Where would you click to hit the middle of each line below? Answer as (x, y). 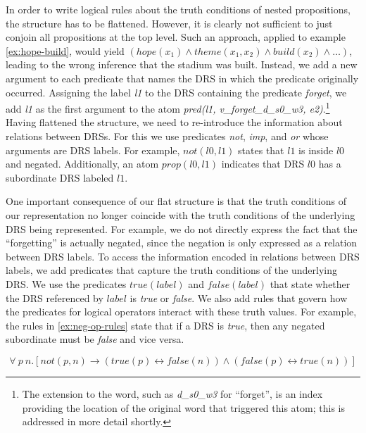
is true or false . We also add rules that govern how (239, 297)
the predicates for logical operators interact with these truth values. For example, (181, 312)
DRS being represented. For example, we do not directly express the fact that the (182, 228)
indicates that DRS (263, 164)
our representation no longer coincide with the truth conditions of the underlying (181, 214)
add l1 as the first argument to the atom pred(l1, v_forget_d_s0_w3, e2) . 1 (168, 107)
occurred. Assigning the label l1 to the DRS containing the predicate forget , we (176, 92)
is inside (316, 150)
